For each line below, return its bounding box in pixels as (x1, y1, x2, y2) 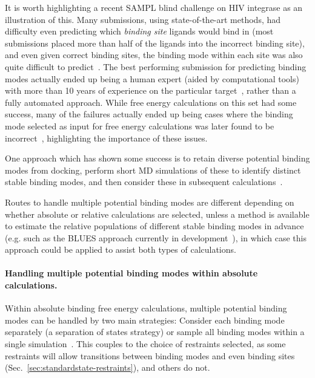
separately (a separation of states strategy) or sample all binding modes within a (5, 325, 305, 338)
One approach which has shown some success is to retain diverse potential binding (5, 152, 310, 165)
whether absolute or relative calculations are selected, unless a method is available (5, 207, 310, 220)
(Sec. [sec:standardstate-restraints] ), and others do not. (5, 361, 210, 374)
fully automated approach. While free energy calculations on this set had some (5, 96, 297, 108)
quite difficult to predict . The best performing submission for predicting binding (5, 60, 307, 73)
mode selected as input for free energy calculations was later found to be (5, 119, 274, 132)
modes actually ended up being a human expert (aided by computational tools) (5, 72, 299, 85)
